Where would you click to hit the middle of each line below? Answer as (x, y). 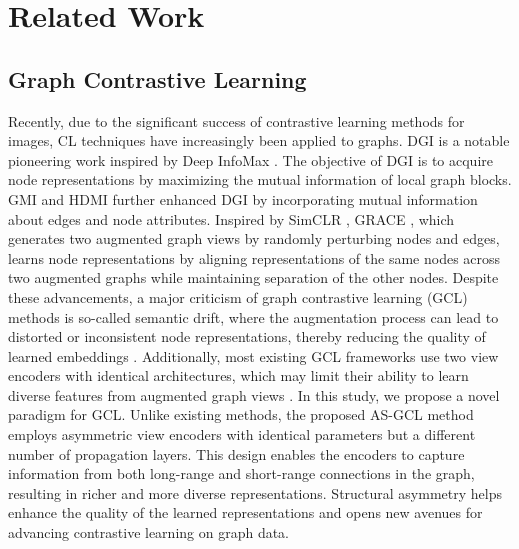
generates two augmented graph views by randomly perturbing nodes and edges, (254, 238)
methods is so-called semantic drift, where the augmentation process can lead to (253, 316)
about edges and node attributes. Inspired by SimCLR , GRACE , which (231, 218)
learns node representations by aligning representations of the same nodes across (254, 257)
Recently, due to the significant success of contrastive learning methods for (236, 120)
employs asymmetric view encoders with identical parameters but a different (242, 434)
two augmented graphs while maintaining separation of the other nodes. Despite (253, 277)
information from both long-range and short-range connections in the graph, (241, 473)
